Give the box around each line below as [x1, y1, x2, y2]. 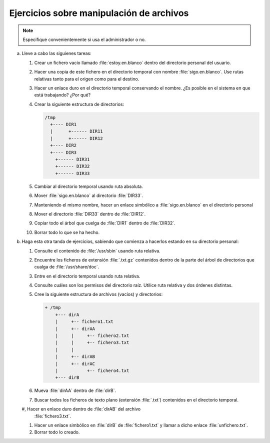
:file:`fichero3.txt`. [34, 413, 71, 419]
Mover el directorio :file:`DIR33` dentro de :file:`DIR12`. [34, 210, 146, 217]
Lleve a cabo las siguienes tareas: [21, 50, 92, 56]
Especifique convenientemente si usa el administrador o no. [22, 36, 146, 42]
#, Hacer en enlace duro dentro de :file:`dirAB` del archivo [21, 406, 141, 412]
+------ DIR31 [55, 156, 90, 162]
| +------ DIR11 [50, 128, 103, 134]
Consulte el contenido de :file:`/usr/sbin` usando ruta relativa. [34, 247, 160, 253]
